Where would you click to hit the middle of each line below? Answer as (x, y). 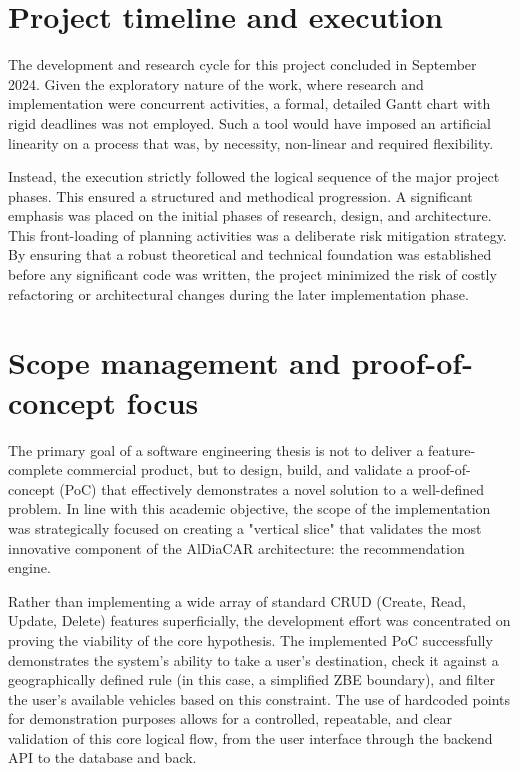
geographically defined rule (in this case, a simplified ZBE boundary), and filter (251, 679)
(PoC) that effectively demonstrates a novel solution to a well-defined (272, 488)
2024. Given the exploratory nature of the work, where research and (216, 83)
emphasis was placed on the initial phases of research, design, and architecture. (250, 215)
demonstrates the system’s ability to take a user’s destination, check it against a (253, 659)
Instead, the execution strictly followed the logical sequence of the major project (254, 176)
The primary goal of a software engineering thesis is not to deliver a (216, 449)
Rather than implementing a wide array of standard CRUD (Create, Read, (237, 600)
